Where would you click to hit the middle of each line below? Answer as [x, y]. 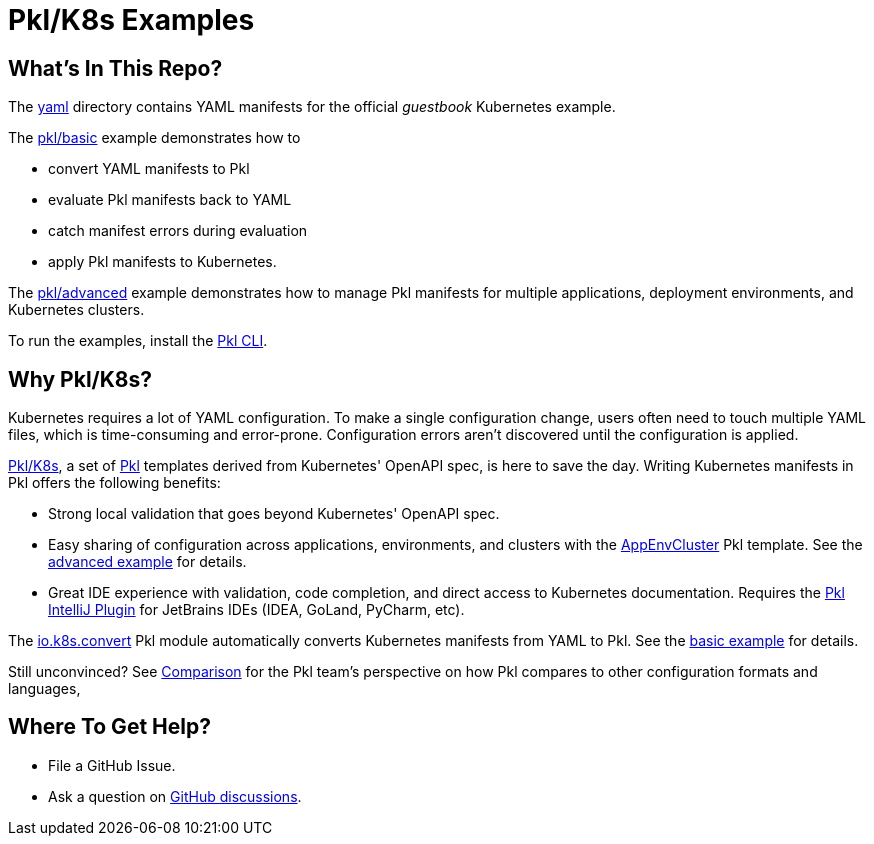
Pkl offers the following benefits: [114, 483]
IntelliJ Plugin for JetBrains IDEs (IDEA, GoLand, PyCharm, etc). [256, 610]
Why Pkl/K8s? [80, 379]
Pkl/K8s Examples [131, 20]
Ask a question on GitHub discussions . [175, 796]
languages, [44, 689]
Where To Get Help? [109, 727]
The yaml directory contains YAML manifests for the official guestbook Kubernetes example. [312, 107]
